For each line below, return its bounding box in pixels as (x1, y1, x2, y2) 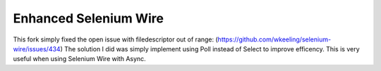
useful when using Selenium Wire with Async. (13, 55, 146, 63)
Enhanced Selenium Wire (13, 11, 164, 26)
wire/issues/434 (13, 44, 61, 53)
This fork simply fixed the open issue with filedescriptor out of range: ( (13, 35, 218, 44)
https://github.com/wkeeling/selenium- (217, 35, 332, 44)
